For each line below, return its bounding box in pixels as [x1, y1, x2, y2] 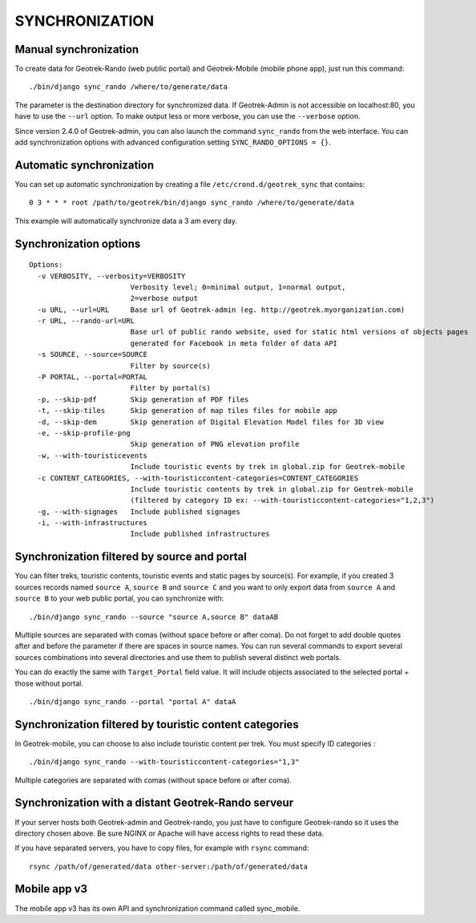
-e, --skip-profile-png [37, 428, 131, 437]
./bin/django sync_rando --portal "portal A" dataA [29, 697, 236, 706]
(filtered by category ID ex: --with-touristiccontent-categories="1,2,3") [130, 496, 435, 505]
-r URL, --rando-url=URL [37, 317, 135, 326]
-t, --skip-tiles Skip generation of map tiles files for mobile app [37, 406, 338, 415]
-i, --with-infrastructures [37, 518, 148, 528]
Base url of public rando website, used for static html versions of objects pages [130, 327, 469, 337]
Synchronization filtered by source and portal [14, 550, 248, 564]
